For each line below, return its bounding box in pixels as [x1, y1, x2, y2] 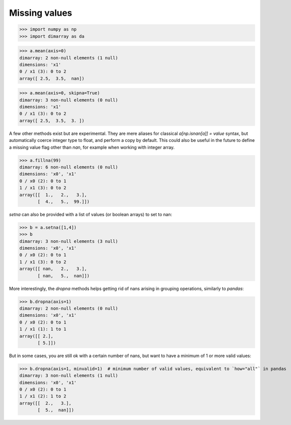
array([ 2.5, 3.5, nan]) [19, 75, 85, 81]
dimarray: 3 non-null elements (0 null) [19, 97, 118, 103]
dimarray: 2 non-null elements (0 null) [19, 305, 118, 311]
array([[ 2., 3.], [19, 400, 72, 406]
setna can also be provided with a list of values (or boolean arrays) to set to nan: [9, 211, 172, 217]
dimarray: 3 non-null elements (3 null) [19, 238, 118, 244]
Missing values [9, 7, 72, 18]
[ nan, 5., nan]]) [37, 273, 90, 278]
